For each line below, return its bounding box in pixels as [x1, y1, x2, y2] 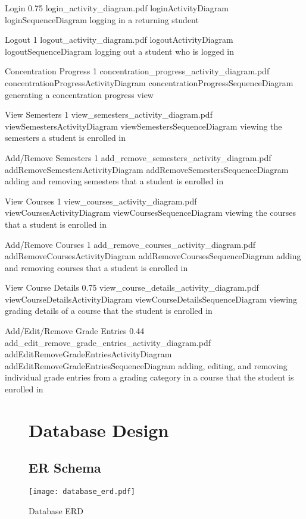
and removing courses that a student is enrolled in [5, 261, 188, 273]
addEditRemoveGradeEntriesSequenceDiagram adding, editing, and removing [5, 359, 288, 372]
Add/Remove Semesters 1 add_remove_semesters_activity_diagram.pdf [5, 151, 271, 163]
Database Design [29, 417, 169, 442]
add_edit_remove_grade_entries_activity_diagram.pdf [5, 336, 211, 348]
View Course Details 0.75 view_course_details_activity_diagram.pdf [5, 281, 259, 294]
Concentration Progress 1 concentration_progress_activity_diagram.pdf [5, 65, 270, 77]
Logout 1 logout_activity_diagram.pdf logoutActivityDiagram [5, 33, 233, 46]
